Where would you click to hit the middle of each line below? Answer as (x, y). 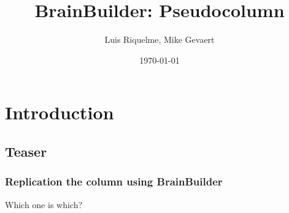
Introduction (60, 112)
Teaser (26, 151)
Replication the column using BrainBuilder (114, 181)
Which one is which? (44, 204)
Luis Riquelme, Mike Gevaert (160, 39)
